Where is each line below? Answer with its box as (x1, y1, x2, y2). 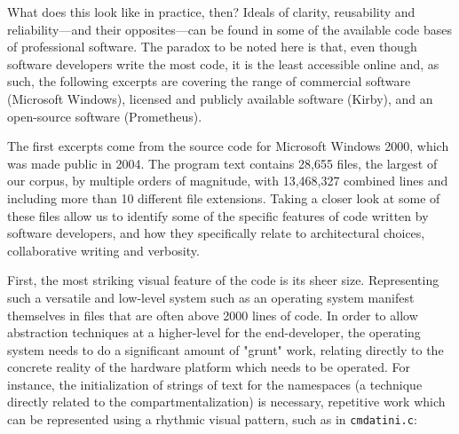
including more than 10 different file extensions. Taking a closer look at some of (7, 188, 440, 207)
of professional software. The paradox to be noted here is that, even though (7, 37, 417, 56)
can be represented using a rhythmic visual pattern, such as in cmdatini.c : (7, 410, 417, 429)
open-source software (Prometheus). (7, 107, 202, 125)
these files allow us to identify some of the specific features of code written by (7, 206, 429, 225)
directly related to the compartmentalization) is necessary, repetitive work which (7, 392, 446, 411)
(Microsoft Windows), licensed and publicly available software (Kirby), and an (7, 89, 433, 107)
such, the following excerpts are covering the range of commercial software (7, 72, 411, 91)
